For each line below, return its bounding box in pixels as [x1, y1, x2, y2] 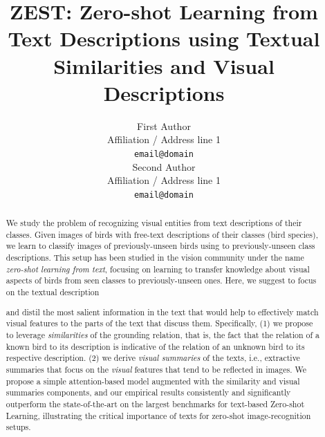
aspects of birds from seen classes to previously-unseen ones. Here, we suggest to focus [6, 275, 317, 286]
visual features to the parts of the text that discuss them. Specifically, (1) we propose [6, 317, 313, 329]
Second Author [132, 159, 196, 174]
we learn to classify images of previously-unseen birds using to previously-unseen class [6, 240, 315, 252]
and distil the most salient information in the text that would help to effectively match [6, 306, 319, 317]
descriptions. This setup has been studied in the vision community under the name [6, 252, 304, 263]
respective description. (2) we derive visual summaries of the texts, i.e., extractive [6, 352, 300, 364]
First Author [137, 118, 191, 133]
